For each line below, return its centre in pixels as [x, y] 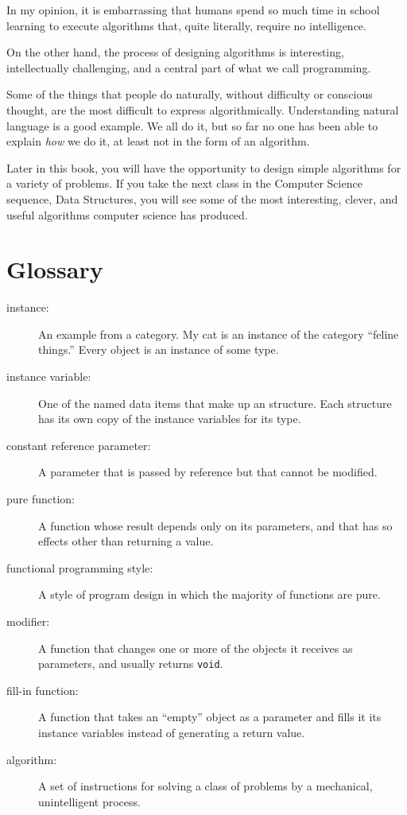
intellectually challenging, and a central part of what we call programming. [189, 67]
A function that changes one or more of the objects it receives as [196, 648]
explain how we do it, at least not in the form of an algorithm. [158, 141]
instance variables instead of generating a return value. [172, 732]
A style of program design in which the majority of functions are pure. [209, 594]
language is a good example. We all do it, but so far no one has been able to [192, 125]
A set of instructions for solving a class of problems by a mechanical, [205, 786]
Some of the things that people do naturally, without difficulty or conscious [190, 94]
